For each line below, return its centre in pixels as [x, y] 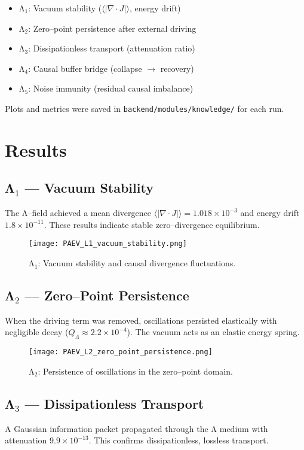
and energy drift [270, 213]
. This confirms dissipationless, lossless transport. [179, 440]
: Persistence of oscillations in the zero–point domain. [135, 371]
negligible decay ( [37, 332]
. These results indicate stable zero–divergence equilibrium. [152, 224]
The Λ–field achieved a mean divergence [78, 213]
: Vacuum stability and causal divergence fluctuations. [137, 263]
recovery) [177, 68]
